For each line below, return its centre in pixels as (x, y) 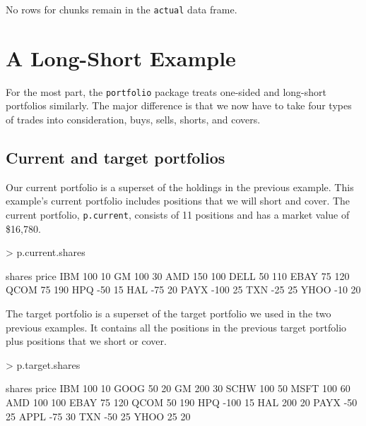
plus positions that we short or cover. (86, 341)
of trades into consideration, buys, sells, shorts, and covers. (133, 120)
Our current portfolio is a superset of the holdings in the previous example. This (180, 187)
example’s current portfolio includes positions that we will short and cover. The (178, 201)
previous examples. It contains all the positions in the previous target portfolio (176, 327)
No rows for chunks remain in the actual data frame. (122, 9)
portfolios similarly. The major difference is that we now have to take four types (179, 105)
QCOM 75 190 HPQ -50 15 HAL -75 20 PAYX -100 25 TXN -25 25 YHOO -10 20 (183, 290)
